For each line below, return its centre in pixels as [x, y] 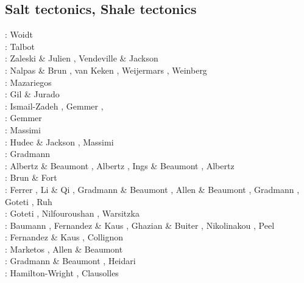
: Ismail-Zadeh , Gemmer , [54, 106]
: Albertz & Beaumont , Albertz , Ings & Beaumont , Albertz [120, 165]
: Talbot [20, 46]
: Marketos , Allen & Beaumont [64, 249]
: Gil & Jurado [32, 94]
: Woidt [19, 34]
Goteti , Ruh [29, 201]
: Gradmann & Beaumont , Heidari [70, 261]
